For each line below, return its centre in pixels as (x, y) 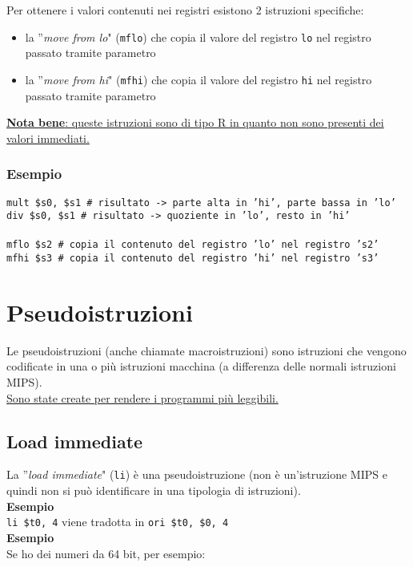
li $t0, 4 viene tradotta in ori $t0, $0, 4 (118, 522)
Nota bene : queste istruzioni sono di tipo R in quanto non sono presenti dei (195, 122)
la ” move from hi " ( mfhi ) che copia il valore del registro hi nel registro (198, 79)
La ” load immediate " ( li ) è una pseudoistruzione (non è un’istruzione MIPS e (197, 474)
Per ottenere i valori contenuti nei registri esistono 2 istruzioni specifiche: (185, 10)
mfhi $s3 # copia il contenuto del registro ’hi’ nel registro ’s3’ (193, 259)
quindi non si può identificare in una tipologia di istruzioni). (154, 490)
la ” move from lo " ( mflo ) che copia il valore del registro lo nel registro (198, 36)
